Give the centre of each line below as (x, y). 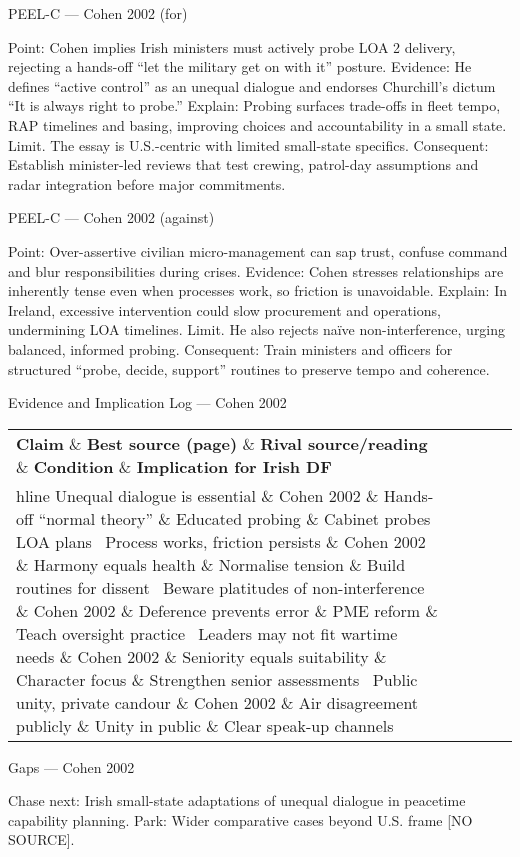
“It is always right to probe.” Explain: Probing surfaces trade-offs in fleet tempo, (254, 105)
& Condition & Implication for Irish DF (174, 466)
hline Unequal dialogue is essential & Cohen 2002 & (197, 495)
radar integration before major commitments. (147, 183)
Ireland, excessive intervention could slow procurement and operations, (224, 309)
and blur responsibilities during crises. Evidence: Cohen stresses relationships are (256, 270)
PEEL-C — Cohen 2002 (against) (111, 217)
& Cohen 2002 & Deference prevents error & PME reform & (227, 610)
